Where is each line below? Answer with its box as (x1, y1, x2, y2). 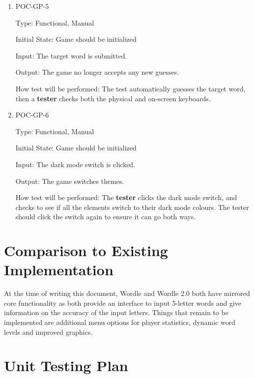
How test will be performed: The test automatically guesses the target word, (15, 83, 246, 93)
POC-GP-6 (15, 110, 49, 120)
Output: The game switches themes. (15, 175, 124, 186)
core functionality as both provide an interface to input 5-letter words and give (4, 297, 241, 308)
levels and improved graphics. (4, 326, 93, 337)
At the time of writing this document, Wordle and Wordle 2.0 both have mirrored (4, 288, 250, 298)
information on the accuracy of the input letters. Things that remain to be (4, 307, 228, 318)
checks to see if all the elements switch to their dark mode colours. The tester (15, 202, 249, 212)
